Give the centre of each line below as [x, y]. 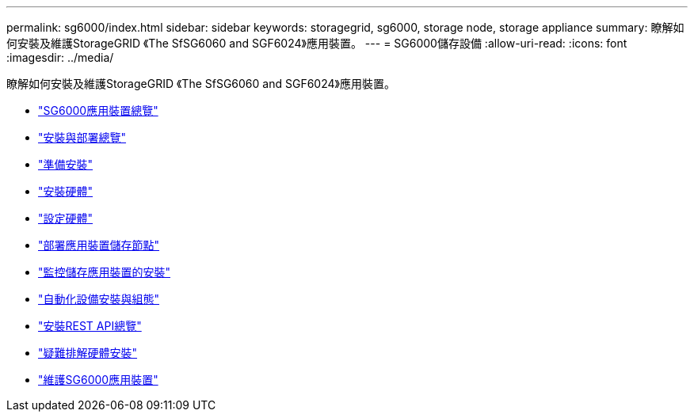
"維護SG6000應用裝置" [98, 380]
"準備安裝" [66, 164]
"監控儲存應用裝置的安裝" [105, 272]
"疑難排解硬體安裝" [88, 353]
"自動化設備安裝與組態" [99, 299]
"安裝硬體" [66, 191]
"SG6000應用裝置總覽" [98, 110]
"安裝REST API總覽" [90, 326]
